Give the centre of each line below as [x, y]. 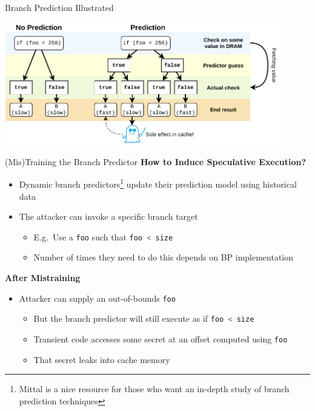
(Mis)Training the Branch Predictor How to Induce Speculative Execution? [156, 161]
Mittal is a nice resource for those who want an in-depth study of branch [154, 389]
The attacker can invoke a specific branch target [108, 216]
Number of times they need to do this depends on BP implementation [164, 257]
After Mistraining [43, 277]
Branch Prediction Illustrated [59, 7]
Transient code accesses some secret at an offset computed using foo [161, 338]
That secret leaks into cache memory [102, 359]
